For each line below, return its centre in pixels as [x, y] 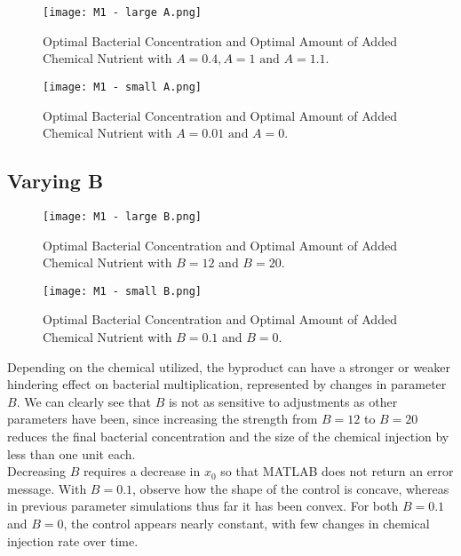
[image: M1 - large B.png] [122, 216]
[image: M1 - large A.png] [122, 12]
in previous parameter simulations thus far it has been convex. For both [203, 506]
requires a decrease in [142, 471]
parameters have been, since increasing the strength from [163, 419]
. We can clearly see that [84, 401]
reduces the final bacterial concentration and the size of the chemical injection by [228, 436]
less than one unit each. [72, 453]
